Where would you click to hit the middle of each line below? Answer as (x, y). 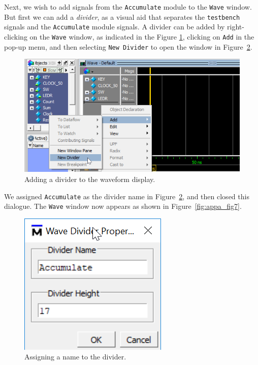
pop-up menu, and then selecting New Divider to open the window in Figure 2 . (128, 46)
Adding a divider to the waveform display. (90, 179)
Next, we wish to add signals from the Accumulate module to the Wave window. (128, 7)
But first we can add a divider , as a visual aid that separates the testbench (122, 16)
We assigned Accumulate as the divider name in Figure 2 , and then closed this (127, 196)
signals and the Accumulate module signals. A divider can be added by (115, 27)
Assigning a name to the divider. (75, 357)
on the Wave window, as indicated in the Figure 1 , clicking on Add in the (142, 36)
